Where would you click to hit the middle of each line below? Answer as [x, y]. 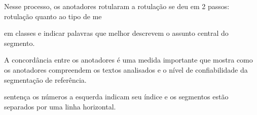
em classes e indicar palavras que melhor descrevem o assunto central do [116, 33]
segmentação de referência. [45, 79]
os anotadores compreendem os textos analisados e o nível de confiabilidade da [126, 69]
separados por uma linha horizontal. [60, 106]
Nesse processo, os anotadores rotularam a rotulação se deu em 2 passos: [117, 6]
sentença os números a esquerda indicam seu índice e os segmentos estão [116, 97]
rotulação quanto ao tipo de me [53, 16]
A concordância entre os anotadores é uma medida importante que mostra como [128, 60]
